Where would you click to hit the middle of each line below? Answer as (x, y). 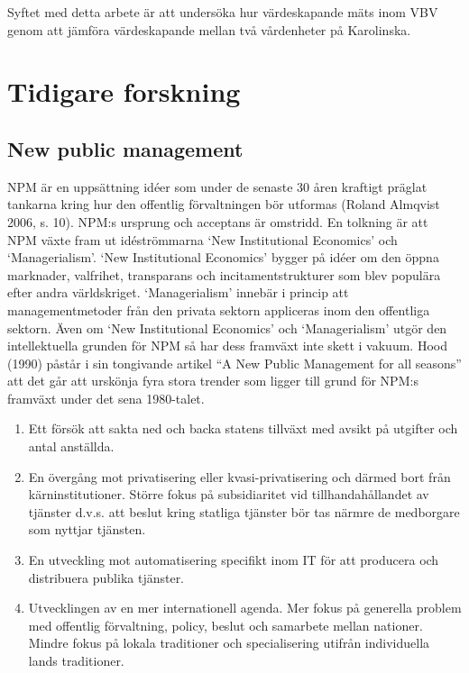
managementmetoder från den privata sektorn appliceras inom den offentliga (219, 309)
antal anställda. (71, 446)
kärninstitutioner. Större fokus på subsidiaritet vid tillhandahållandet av (229, 494)
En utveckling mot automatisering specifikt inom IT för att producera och (234, 560)
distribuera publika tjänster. (106, 577)
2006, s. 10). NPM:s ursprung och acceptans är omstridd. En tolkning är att (218, 221)
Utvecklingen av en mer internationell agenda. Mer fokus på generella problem (245, 608)
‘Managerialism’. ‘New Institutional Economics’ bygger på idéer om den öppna (223, 257)
